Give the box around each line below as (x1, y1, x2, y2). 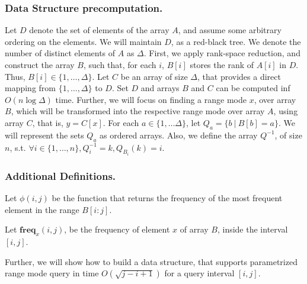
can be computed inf (216, 82, 290, 94)
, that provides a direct (197, 70, 281, 82)
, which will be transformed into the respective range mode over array (11, 105, 265, 117)
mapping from (5, 82, 56, 94)
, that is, (32, 116, 63, 128)
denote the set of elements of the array (29, 24, 170, 36)
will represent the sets (5, 128, 84, 141)
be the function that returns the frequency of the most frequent (52, 192, 283, 204)
